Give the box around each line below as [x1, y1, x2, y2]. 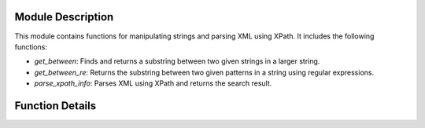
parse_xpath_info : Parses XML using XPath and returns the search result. [34, 79, 272, 88]
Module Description [14, 10, 114, 24]
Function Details [14, 99, 97, 112]
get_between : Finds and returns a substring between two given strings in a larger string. [34, 57, 320, 66]
